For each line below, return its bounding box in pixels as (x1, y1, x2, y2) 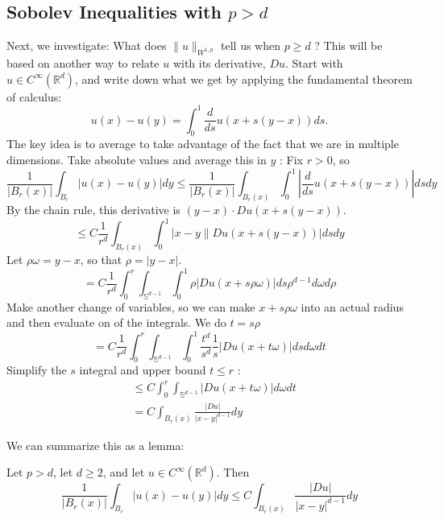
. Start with (285, 55, 343, 71)
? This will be (314, 37, 383, 54)
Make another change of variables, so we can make (6, 298, 255, 315)
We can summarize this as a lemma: (6, 436, 185, 453)
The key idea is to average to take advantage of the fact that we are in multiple (6, 135, 399, 152)
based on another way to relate (6, 55, 160, 71)
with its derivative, (172, 55, 266, 71)
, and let (102, 464, 145, 481)
